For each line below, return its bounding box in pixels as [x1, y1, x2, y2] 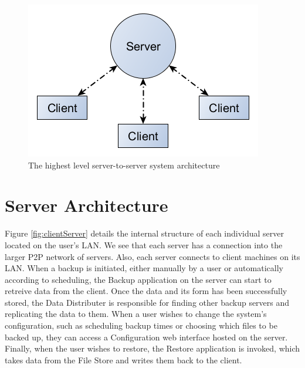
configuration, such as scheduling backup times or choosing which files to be [5, 319, 277, 332]
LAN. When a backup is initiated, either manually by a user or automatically [5, 262, 283, 274]
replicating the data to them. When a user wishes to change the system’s [5, 308, 267, 320]
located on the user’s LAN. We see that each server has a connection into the [5, 238, 283, 251]
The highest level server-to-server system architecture [28, 158, 220, 171]
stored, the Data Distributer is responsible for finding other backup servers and [5, 296, 290, 308]
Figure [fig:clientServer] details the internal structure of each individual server [5, 227, 284, 239]
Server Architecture [5, 193, 168, 217]
